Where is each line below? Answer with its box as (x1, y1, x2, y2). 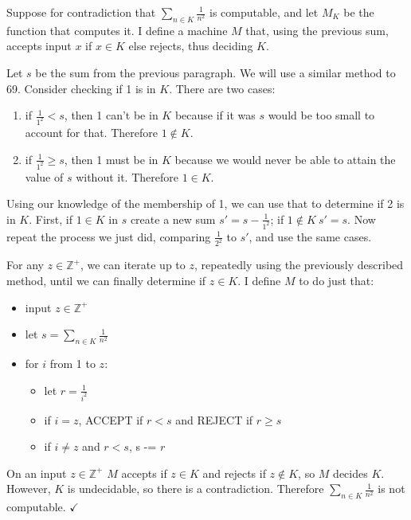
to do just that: (299, 272, 374, 289)
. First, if (29, 210, 73, 227)
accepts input (6, 37, 72, 54)
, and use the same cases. (249, 228, 372, 244)
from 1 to (49, 355, 96, 372)
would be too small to (268, 107, 375, 123)
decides (333, 464, 368, 481)
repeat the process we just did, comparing (6, 228, 211, 244)
